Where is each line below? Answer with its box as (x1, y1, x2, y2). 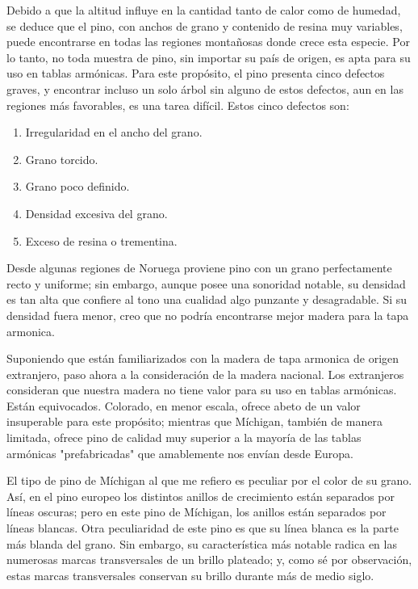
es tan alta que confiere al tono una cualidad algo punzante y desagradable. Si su (6, 291, 408, 308)
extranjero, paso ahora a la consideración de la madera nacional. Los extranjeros (6, 365, 404, 382)
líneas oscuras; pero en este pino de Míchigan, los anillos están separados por (6, 503, 387, 520)
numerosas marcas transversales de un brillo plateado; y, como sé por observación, (6, 551, 412, 568)
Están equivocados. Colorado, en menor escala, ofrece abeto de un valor (6, 397, 361, 414)
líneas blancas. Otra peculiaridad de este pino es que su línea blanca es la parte (6, 520, 399, 536)
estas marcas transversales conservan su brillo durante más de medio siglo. (6, 566, 374, 583)
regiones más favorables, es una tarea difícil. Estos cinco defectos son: (6, 96, 349, 113)
